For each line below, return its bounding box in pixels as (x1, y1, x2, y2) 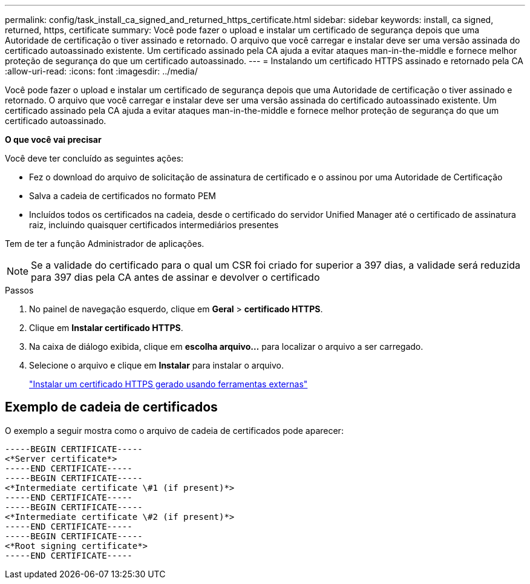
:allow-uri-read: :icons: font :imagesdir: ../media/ (5, 66, 198, 76)
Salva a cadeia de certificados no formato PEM (29, 191, 216, 201)
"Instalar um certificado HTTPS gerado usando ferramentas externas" (29, 379, 308, 389)
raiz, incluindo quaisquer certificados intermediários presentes (29, 220, 279, 230)
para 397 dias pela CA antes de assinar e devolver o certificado (31, 271, 320, 283)
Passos (5, 285, 34, 295)
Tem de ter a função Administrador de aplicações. (5, 238, 204, 249)
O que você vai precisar (5, 134, 102, 145)
